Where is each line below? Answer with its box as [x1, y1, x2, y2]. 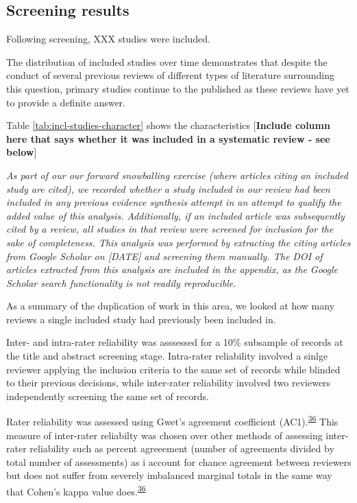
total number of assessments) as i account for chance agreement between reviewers [6, 454, 352, 469]
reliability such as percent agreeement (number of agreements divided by [29, 441, 334, 456]
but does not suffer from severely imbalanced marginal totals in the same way [6, 468, 332, 482]
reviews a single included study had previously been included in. [6, 312, 276, 326]
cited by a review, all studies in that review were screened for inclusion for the [6, 222, 334, 236]
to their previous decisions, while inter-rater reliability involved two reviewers [6, 375, 331, 390]
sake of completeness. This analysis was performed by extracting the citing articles [6, 235, 351, 249]
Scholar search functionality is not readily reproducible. [6, 275, 236, 290]
